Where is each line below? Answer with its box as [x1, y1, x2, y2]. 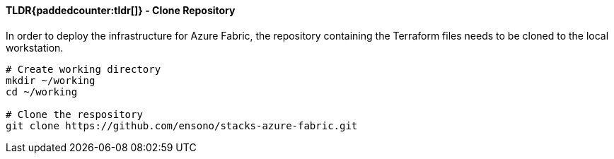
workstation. [6, 41, 64, 54]
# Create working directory [6, 63, 161, 75]
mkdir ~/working [6, 74, 95, 86]
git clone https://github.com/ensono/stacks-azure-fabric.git [6, 119, 358, 131]
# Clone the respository [6, 108, 143, 120]
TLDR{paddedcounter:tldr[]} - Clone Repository [6, 4, 236, 16]
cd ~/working [6, 86, 78, 98]
